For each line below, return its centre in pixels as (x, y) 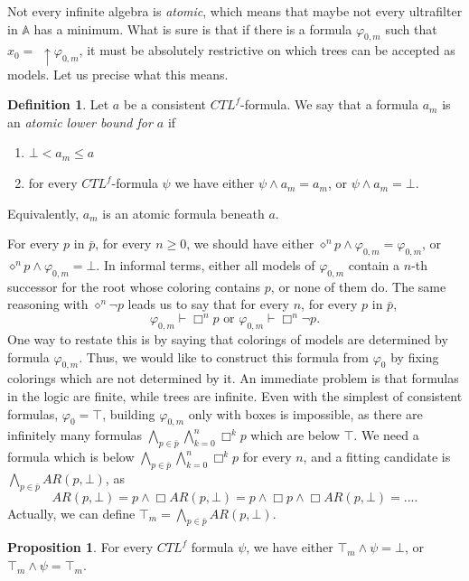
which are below (295, 435)
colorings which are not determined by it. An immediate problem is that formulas (233, 378)
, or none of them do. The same (358, 286)
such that (411, 28)
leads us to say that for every (209, 304)
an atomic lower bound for (80, 122)
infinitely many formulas (75, 435)
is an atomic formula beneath (183, 213)
